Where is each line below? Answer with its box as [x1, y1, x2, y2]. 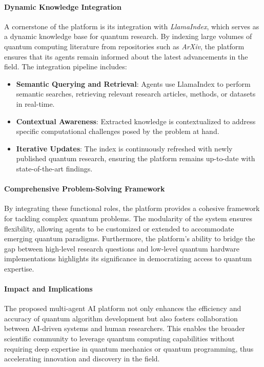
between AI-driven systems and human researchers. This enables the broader [4, 323, 245, 334]
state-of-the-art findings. [16, 163, 93, 173]
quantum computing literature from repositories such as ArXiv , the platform [4, 41, 245, 51]
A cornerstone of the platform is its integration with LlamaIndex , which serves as [4, 21, 259, 31]
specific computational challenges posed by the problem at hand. [16, 126, 219, 137]
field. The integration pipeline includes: [4, 61, 127, 72]
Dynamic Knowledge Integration [4, 1, 121, 12]
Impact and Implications [4, 283, 93, 294]
